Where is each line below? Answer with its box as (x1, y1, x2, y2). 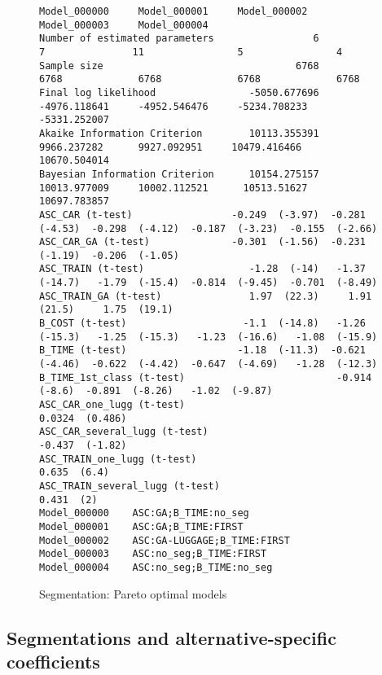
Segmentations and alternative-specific (7, 625, 336, 650)
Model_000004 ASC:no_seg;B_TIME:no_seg (39, 561, 273, 573)
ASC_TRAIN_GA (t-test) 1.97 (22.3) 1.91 (39, 290, 372, 302)
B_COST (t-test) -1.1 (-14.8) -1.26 (39, 318, 366, 330)
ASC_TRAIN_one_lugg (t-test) (39, 453, 197, 465)
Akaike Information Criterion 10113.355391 (39, 127, 319, 139)
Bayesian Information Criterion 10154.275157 (39, 168, 319, 180)
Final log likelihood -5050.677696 (39, 86, 319, 99)
